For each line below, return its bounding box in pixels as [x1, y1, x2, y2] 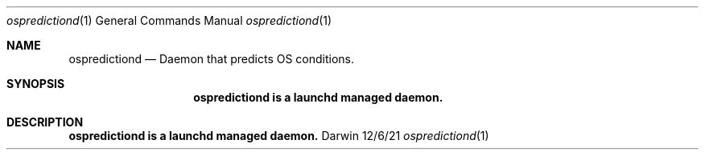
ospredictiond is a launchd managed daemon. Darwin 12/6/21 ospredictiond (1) [68, 129, 489, 142]
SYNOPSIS [6, 77, 65, 90]
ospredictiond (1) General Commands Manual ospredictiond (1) [6, 14, 332, 27]
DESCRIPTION [6, 115, 84, 129]
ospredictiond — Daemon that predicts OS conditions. [68, 52, 355, 66]
